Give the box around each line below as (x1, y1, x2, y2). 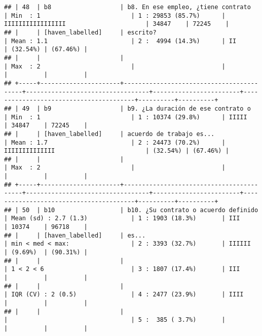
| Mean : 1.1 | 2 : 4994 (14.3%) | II (4, 37, 237, 45)
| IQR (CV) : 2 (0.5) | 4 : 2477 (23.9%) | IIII (4, 291, 244, 298)
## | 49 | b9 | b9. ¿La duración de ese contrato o (4, 105, 251, 112)
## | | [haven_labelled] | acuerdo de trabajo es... (4, 130, 215, 138)
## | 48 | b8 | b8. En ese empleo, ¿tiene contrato (4, 4, 251, 11)
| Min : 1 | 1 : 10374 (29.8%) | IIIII (4, 113, 247, 121)
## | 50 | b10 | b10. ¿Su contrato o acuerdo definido (4, 206, 258, 214)
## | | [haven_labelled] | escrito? (4, 28, 157, 36)
